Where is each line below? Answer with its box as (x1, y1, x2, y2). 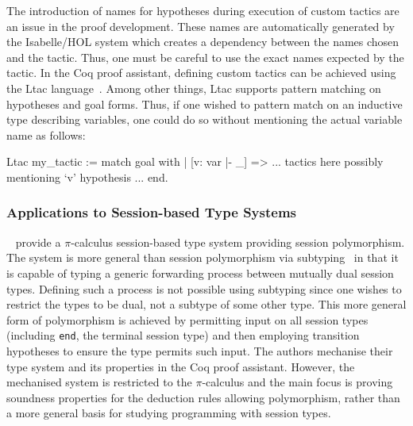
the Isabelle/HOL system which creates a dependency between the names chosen (6, 33, 399, 50)
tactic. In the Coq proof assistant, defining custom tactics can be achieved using (6, 64, 396, 81)
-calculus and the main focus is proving (202, 374, 393, 390)
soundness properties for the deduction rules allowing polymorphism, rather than (6, 389, 400, 405)
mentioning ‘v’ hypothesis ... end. (6, 168, 168, 185)
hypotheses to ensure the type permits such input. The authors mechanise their (6, 342, 393, 359)
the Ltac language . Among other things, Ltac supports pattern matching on (6, 79, 381, 96)
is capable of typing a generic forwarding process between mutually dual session (6, 264, 394, 281)
